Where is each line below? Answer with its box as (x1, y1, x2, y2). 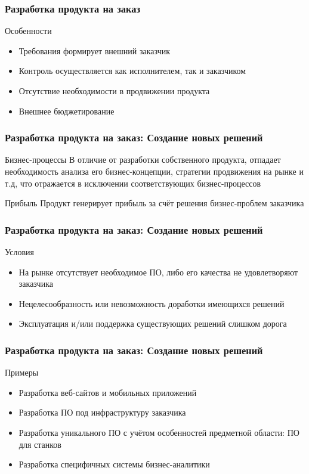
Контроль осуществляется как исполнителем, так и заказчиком (18, 64, 246, 77)
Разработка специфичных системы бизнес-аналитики (18, 458, 210, 470)
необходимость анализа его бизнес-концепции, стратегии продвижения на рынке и (5, 165, 304, 177)
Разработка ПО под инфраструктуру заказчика (18, 406, 186, 419)
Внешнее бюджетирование (18, 104, 115, 117)
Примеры (5, 366, 39, 379)
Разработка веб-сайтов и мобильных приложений (18, 386, 197, 398)
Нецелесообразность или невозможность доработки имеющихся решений (18, 297, 285, 309)
